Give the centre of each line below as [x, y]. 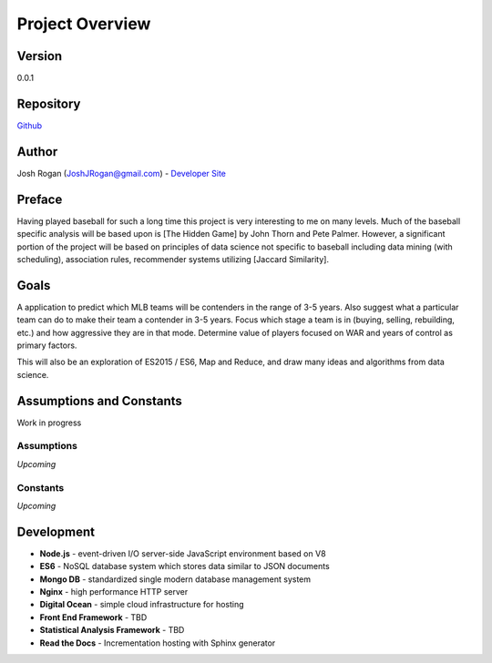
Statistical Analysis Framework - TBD [112, 630]
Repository [49, 103]
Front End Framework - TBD [93, 617]
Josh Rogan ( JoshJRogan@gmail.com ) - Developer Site [122, 173]
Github [30, 125]
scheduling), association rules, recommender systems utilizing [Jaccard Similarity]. [173, 259]
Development [56, 531]
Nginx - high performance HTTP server [114, 592]
